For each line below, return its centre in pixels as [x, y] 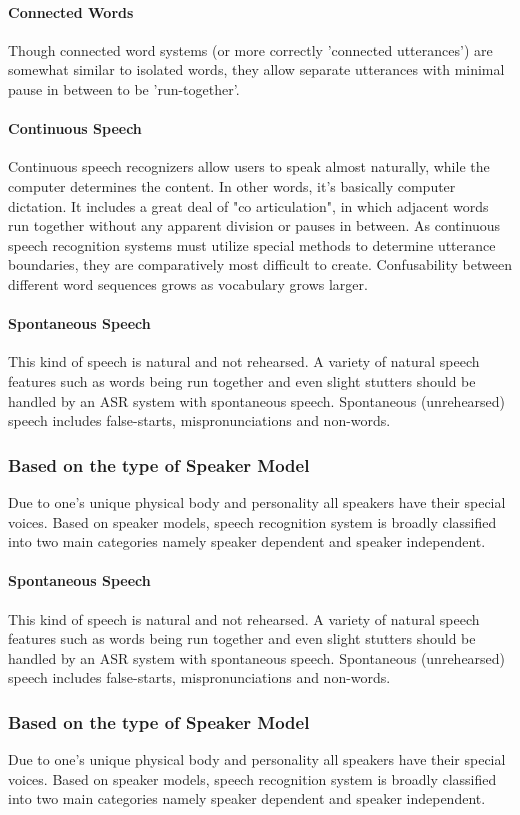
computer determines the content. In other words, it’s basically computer [232, 185]
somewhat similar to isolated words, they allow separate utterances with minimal [256, 69]
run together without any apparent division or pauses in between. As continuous [254, 225]
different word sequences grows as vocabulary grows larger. [188, 283]
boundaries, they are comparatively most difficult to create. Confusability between [260, 264]
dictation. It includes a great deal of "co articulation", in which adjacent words [248, 205]
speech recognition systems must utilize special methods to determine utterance [252, 244]
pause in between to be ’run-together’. [124, 88]
